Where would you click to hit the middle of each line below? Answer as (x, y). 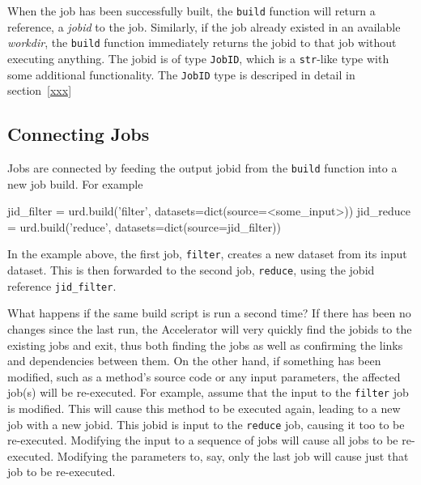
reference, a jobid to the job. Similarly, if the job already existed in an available (204, 26)
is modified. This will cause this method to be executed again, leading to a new (204, 408)
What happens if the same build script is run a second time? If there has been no (209, 313)
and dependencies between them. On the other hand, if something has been (194, 361)
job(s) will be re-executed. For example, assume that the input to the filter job (208, 392)
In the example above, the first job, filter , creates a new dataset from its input (207, 254)
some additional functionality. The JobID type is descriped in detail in (181, 74)
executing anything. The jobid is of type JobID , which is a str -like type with (198, 58)
